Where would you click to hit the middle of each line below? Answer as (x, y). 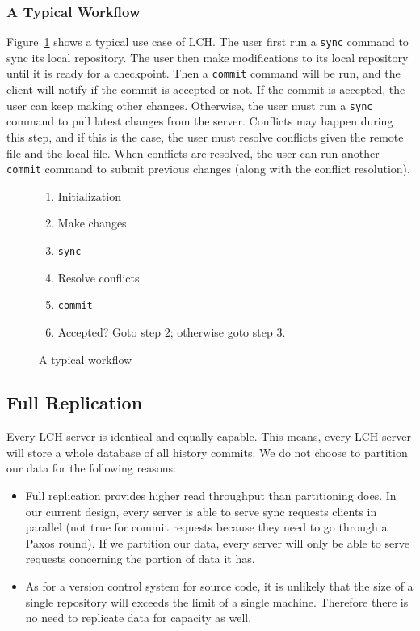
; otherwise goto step (221, 331)
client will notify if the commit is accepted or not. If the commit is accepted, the (206, 89)
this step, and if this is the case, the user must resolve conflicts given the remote (205, 136)
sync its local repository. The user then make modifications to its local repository (208, 57)
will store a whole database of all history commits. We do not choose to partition (207, 452)
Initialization (89, 195)
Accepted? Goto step (109, 331)
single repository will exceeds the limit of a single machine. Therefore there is (217, 601)
